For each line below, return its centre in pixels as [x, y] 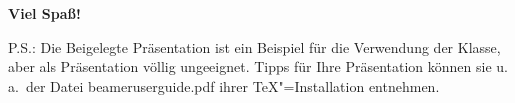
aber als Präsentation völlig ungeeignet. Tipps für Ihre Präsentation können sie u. [258, 66]
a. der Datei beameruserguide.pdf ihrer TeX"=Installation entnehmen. [224, 85]
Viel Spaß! [44, 13]
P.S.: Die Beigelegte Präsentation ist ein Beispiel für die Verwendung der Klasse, [254, 46]
